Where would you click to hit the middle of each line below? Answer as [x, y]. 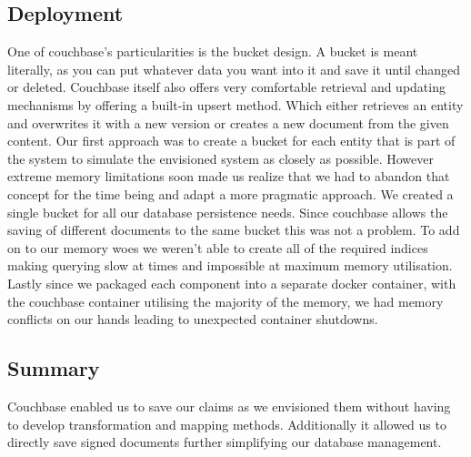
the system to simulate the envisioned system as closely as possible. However [220, 158]
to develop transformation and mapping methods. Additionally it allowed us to [227, 424]
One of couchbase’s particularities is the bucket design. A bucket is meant [213, 51]
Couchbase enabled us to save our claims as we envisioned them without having [229, 406]
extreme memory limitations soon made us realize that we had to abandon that [229, 176]
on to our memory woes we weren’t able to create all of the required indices [218, 247]
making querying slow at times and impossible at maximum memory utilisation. [230, 265]
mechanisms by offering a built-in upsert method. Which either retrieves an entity [235, 104]
